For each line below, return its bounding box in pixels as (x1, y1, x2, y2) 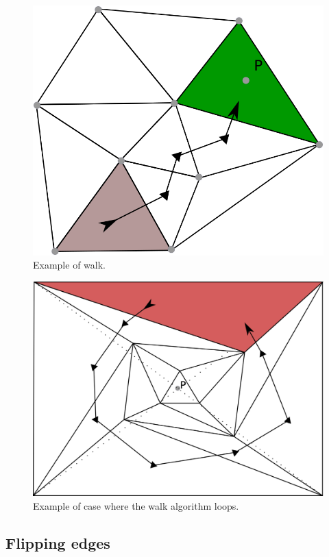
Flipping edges (5, 532, 110, 553)
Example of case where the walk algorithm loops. (33, 498, 239, 512)
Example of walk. (33, 258, 106, 272)
